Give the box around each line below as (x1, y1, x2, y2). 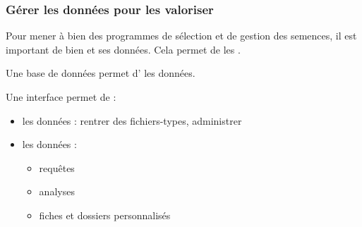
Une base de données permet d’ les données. (6, 66, 195, 80)
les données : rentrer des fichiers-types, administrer (22, 113, 242, 128)
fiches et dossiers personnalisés (39, 207, 171, 222)
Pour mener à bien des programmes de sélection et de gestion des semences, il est (6, 28, 357, 43)
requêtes (39, 160, 75, 175)
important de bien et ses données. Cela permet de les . (6, 42, 241, 56)
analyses (39, 184, 75, 199)
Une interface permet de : (6, 90, 116, 104)
